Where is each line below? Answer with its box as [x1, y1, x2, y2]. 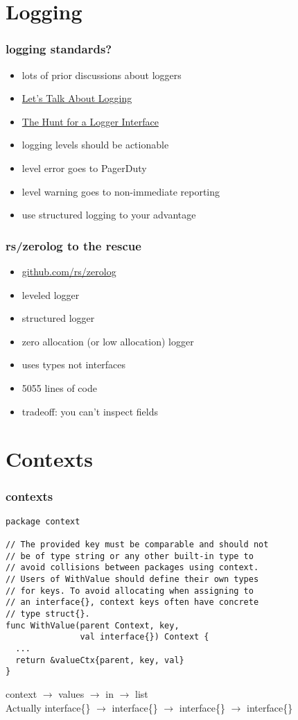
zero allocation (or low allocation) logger [21, 334, 194, 348]
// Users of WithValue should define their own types [6, 574, 259, 584]
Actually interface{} [6, 700, 91, 714]
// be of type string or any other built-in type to [6, 551, 254, 561]
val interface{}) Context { [80, 632, 209, 642]
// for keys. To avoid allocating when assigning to [6, 585, 254, 596]
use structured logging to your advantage [21, 207, 196, 222]
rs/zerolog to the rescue [6, 237, 141, 254]
